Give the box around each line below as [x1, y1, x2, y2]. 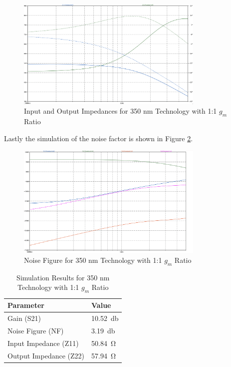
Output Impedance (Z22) [7, 350, 85, 360]
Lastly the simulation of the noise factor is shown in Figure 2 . [4, 133, 193, 143]
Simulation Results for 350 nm [16, 272, 110, 282]
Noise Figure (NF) [7, 325, 64, 335]
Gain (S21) [7, 312, 41, 323]
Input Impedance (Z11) [7, 337, 79, 348]
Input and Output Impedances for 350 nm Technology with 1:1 [24, 106, 217, 116]
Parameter [7, 300, 44, 310]
